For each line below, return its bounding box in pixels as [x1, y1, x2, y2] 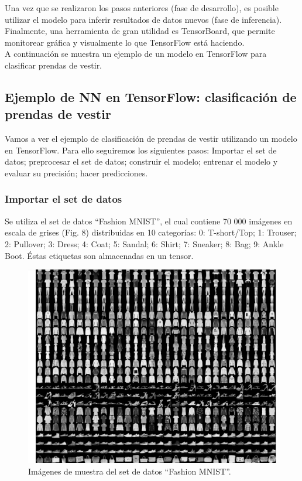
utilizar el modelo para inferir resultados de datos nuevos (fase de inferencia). [5, 13, 282, 25]
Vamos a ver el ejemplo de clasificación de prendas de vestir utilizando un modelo [5, 132, 297, 145]
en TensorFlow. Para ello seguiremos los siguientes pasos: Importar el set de [5, 144, 277, 156]
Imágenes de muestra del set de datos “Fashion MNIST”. [28, 465, 231, 477]
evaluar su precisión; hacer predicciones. [5, 166, 148, 179]
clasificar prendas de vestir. [5, 59, 102, 71]
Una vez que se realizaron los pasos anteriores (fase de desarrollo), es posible [5, 2, 279, 13]
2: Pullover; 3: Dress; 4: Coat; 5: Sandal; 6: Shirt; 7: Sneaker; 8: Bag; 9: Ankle [5, 237, 284, 250]
